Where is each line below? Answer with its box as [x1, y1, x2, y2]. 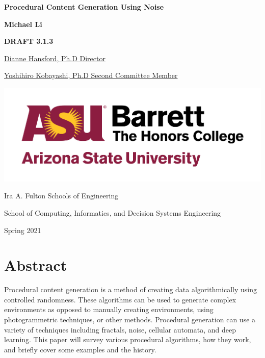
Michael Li [4, 18, 42, 29]
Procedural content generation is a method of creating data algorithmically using [4, 284, 257, 295]
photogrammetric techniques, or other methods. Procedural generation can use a [4, 314, 256, 324]
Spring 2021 [4, 224, 41, 235]
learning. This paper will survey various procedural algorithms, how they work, [4, 334, 251, 345]
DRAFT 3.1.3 [4, 36, 54, 46]
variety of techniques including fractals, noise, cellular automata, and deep [4, 324, 236, 335]
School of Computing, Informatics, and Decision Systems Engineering [4, 207, 221, 218]
